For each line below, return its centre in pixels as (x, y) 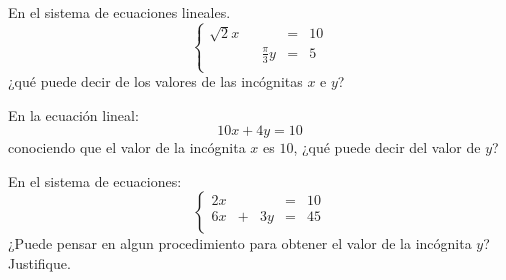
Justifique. (39, 263)
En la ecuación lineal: (73, 114)
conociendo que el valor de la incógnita (127, 147)
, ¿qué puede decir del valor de (387, 147)
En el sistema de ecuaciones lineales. (119, 12)
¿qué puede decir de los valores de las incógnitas (155, 81)
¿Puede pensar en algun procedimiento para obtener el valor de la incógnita (240, 243)
